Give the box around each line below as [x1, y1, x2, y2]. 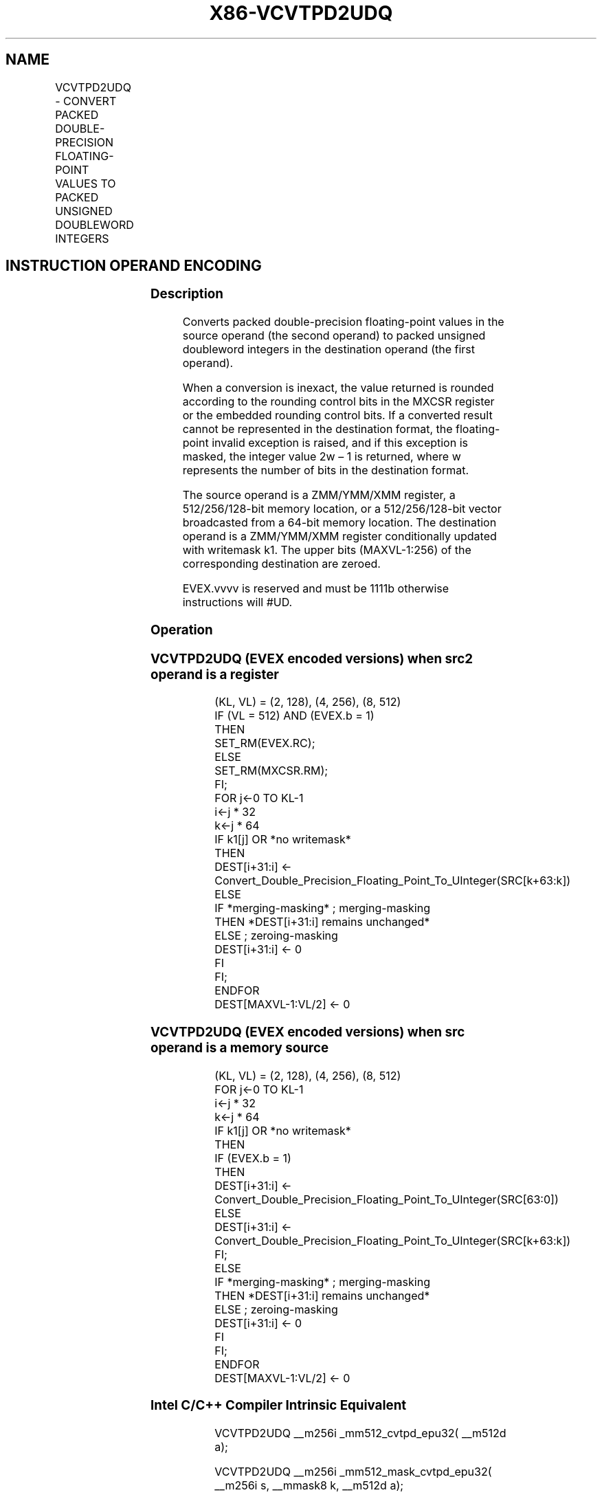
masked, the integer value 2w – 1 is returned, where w [182, 450, 461, 464]
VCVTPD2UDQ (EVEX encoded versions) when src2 [150, 650, 473, 667]
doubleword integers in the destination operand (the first [182, 342, 476, 357]
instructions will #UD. [182, 595, 293, 610]
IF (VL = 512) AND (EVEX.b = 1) [214, 709, 375, 723]
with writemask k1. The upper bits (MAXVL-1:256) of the [182, 543, 471, 557]
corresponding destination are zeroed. [182, 557, 381, 571]
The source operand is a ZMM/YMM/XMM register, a [182, 488, 456, 502]
